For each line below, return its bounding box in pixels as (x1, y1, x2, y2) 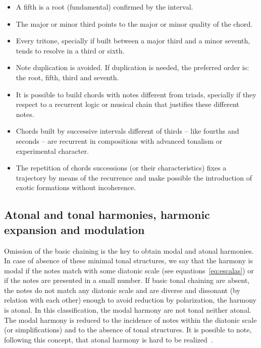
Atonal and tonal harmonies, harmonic (4, 207, 210, 222)
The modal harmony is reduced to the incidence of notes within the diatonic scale (4, 314, 257, 325)
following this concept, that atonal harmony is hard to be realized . (4, 334, 213, 344)
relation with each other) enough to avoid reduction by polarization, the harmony (4, 295, 256, 305)
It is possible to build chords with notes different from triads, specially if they (16, 89, 256, 99)
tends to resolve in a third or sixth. (16, 45, 125, 55)
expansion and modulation (4, 221, 145, 237)
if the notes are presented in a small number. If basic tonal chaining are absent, (4, 275, 250, 285)
